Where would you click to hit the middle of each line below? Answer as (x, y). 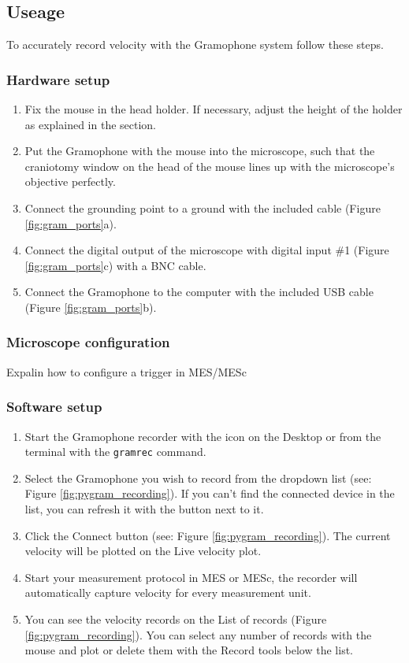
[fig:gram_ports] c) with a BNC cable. (115, 265)
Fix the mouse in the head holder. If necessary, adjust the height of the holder (214, 109)
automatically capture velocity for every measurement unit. (168, 593)
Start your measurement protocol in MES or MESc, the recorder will (191, 577)
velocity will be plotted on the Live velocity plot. (143, 551)
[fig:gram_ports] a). (71, 223)
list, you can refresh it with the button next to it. (144, 509)
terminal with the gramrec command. (115, 452)
